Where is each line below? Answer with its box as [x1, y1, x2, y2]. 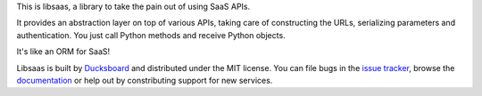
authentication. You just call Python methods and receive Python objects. [16, 29, 286, 40]
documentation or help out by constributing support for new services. [16, 75, 273, 85]
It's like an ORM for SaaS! [16, 46, 111, 57]
